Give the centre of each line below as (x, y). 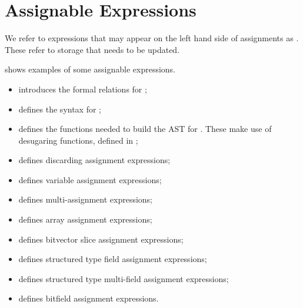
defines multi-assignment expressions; (86, 199)
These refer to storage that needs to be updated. (92, 49)
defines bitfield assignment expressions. (89, 298)
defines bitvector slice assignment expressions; (101, 239)
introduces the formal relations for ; (83, 89)
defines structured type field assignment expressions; (113, 259)
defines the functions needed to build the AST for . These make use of (145, 129)
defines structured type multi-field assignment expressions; (124, 278)
